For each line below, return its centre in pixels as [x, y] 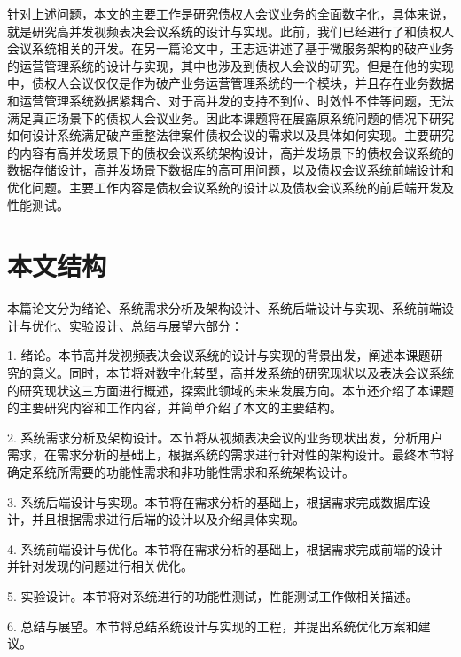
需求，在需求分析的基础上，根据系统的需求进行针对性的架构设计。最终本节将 [230, 454]
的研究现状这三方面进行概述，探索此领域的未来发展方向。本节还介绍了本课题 [230, 390]
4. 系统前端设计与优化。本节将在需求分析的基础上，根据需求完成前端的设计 [225, 548]
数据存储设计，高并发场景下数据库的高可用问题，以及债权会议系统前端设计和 [230, 170]
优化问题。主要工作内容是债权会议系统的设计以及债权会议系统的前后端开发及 [230, 187]
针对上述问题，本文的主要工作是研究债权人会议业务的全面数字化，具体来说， [230, 13]
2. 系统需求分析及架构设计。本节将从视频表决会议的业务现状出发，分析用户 [225, 437]
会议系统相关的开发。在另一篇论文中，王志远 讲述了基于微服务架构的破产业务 [230, 48]
